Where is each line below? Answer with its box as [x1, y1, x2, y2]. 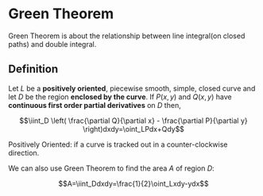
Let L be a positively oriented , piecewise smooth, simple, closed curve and [8, 83, 256, 93]
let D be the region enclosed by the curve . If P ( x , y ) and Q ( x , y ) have [8, 92, 232, 102]
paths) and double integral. [8, 39, 97, 48]
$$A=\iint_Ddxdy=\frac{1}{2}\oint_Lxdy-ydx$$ [58, 179, 209, 188]
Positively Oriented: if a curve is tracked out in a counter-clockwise [8, 140, 228, 149]
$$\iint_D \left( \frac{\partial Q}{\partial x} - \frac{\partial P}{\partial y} [19, 116, 248, 125]
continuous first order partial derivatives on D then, [8, 100, 181, 110]
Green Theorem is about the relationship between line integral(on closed [8, 31, 246, 40]
